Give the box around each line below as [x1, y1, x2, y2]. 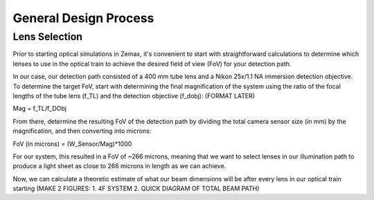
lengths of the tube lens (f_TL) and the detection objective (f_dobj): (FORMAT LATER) [12, 91, 256, 100]
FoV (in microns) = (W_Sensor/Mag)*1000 [12, 139, 132, 148]
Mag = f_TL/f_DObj [12, 104, 67, 113]
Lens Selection [12, 30, 83, 43]
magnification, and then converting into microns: [12, 127, 152, 135]
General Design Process [12, 10, 154, 26]
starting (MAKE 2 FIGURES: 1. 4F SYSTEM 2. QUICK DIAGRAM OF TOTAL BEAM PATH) [12, 184, 260, 193]
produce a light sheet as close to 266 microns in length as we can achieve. [12, 162, 226, 170]
